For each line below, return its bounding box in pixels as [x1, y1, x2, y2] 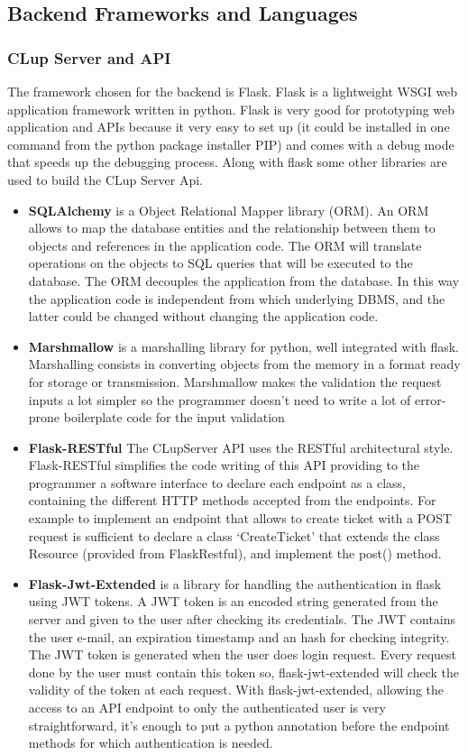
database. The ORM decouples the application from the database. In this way [28, 271, 460, 290]
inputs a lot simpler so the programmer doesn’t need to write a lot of [28, 390, 411, 409]
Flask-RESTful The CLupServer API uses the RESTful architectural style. [28, 437, 454, 456]
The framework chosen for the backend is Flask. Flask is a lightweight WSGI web [7, 82, 458, 100]
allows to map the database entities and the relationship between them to [28, 218, 436, 237]
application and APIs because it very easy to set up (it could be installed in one [7, 117, 450, 136]
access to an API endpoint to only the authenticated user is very [28, 698, 386, 716]
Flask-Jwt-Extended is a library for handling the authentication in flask [28, 574, 442, 593]
